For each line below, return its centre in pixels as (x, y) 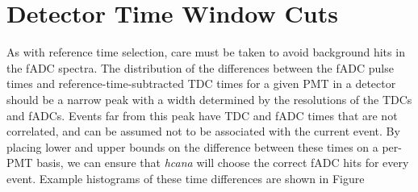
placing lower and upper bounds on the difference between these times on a (192, 146)
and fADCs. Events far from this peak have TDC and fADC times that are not (202, 115)
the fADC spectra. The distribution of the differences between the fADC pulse (200, 67)
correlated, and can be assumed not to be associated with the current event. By (203, 131)
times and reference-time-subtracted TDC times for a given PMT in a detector (201, 83)
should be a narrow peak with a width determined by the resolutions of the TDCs (209, 99)
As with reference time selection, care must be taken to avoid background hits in (206, 52)
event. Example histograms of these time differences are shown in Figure (186, 178)
